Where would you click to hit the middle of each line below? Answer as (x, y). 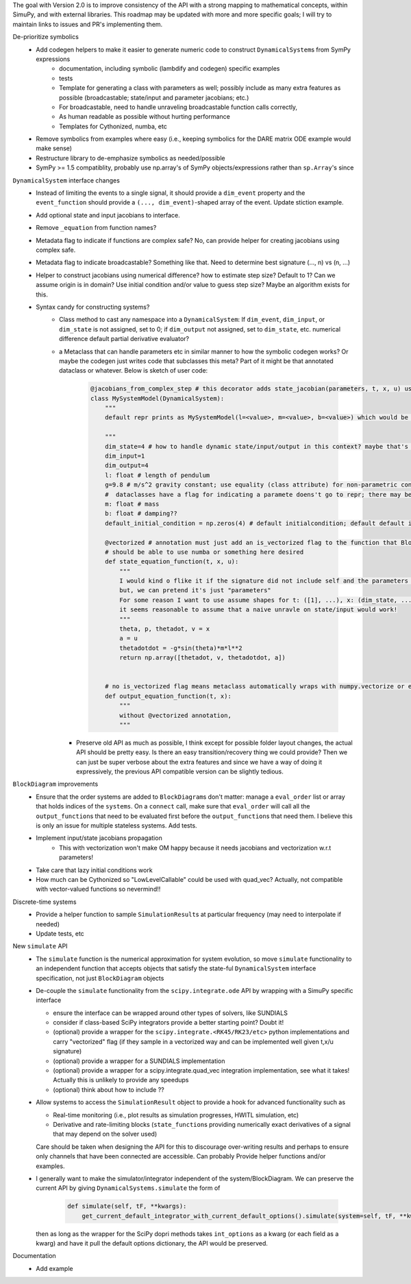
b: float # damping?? (141, 514)
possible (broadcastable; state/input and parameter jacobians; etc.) (154, 97)
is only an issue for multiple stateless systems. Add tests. (117, 826)
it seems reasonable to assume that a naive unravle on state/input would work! (259, 610)
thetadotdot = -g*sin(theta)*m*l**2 (181, 648)
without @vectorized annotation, (176, 715)
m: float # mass (132, 504)
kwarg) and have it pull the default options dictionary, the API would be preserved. (152, 1244)
